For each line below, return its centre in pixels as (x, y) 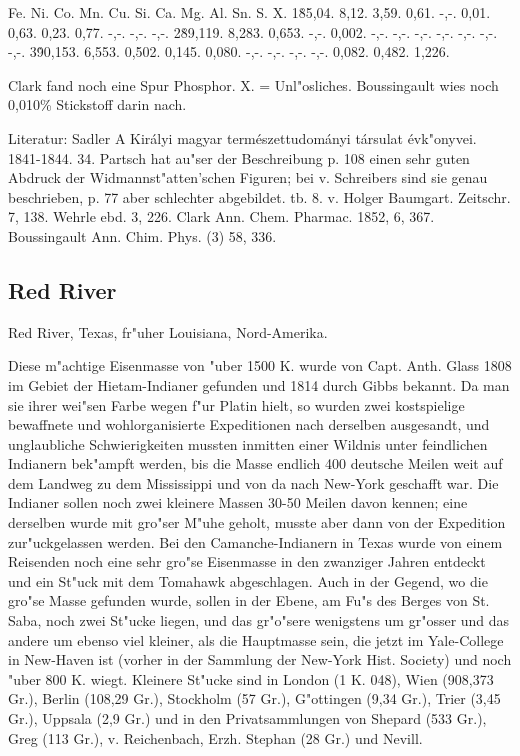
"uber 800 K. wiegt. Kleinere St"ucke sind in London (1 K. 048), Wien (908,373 (251, 678)
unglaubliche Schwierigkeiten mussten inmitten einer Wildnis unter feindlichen (248, 443)
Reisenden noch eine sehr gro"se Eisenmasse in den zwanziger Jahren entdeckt (247, 561)
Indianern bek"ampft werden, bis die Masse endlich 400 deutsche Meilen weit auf (255, 463)
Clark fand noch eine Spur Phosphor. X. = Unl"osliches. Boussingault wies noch (253, 84)
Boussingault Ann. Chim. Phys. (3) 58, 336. (142, 235)
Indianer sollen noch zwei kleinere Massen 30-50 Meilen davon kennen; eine (238, 502)
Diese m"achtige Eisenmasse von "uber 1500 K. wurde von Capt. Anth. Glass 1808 (260, 365)
